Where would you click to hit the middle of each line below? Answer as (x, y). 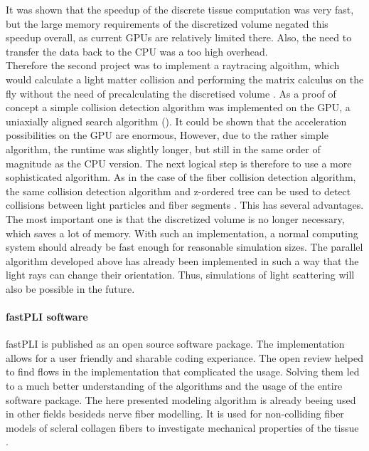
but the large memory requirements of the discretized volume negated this (167, 23)
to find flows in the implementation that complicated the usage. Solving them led (183, 372)
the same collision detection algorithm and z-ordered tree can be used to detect (178, 191)
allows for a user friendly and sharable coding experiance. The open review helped (184, 357)
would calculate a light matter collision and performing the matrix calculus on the (185, 79)
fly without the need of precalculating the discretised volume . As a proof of (171, 93)
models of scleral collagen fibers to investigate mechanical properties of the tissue (182, 427)
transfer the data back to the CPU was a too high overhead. (137, 51)
